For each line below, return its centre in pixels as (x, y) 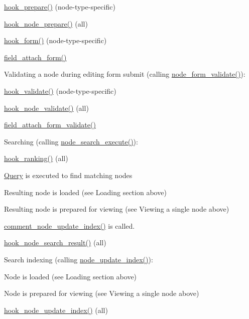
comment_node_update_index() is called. (70, 225)
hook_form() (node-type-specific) (55, 40)
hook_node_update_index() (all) (56, 310)
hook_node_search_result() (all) (55, 243)
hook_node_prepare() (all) (46, 23)
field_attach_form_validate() (50, 125)
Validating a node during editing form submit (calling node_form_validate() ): (125, 74)
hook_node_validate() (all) (46, 108)
